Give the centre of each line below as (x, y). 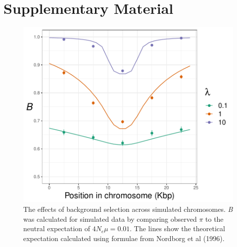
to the (214, 219)
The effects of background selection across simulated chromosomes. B (128, 209)
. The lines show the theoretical (177, 228)
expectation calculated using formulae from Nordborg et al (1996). (124, 238)
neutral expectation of (57, 228)
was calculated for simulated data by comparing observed (110, 219)
